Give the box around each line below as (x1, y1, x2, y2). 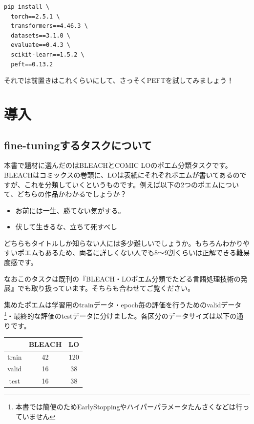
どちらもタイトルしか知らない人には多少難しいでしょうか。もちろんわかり (4, 238, 243, 248)
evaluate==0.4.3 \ (11, 41, 71, 49)
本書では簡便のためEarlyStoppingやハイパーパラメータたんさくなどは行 (15, 402, 243, 412)
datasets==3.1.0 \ (11, 32, 71, 39)
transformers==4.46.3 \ (11, 22, 88, 30)
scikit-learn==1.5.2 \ (11, 51, 85, 58)
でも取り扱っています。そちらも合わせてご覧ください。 (17, 283, 194, 293)
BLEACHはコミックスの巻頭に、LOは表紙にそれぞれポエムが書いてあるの (4, 169, 240, 180)
